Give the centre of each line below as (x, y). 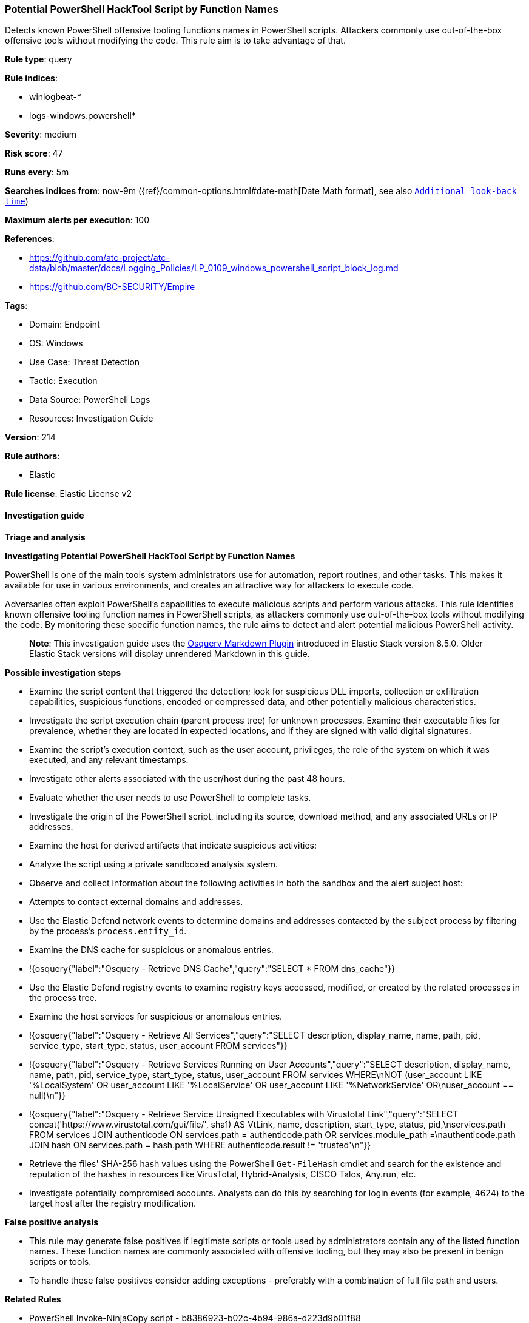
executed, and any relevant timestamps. (109, 759)
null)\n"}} (48, 1095)
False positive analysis (52, 1222)
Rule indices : (31, 78)
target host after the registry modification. (113, 1203)
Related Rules (33, 1299)
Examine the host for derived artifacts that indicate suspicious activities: (173, 845)
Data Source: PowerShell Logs (90, 400)
